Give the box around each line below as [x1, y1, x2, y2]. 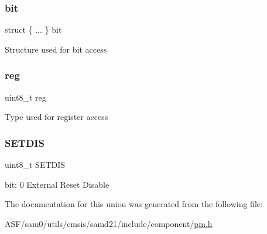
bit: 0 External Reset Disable [5, 178, 109, 190]
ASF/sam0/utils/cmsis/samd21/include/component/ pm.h [5, 217, 213, 229]
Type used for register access [5, 111, 108, 123]
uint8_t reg [5, 91, 46, 103]
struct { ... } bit [5, 23, 62, 36]
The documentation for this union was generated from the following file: [5, 198, 263, 210]
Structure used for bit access [5, 43, 107, 55]
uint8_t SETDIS [5, 159, 66, 171]
